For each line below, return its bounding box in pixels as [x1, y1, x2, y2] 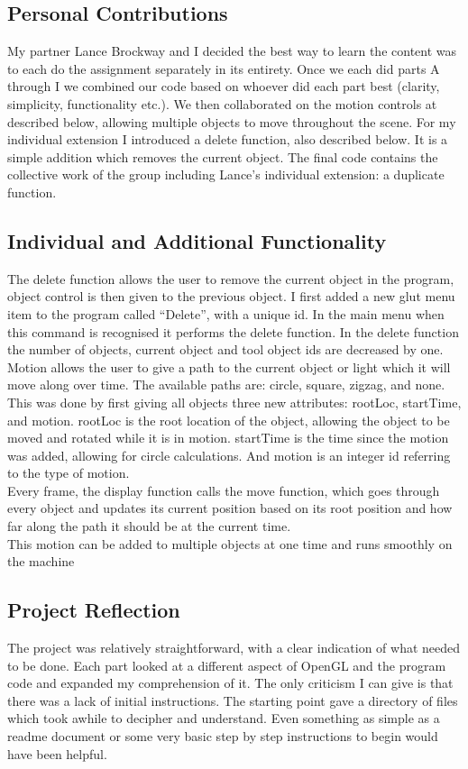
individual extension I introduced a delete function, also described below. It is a [7, 130, 448, 149]
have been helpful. [7, 744, 107, 763]
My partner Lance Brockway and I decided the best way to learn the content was [7, 41, 457, 60]
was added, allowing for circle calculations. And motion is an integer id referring [7, 445, 451, 464]
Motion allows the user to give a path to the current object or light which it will [7, 357, 451, 376]
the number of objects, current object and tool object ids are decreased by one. [7, 340, 444, 359]
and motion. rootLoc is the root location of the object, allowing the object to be [7, 410, 450, 429]
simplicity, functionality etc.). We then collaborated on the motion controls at [7, 94, 437, 113]
